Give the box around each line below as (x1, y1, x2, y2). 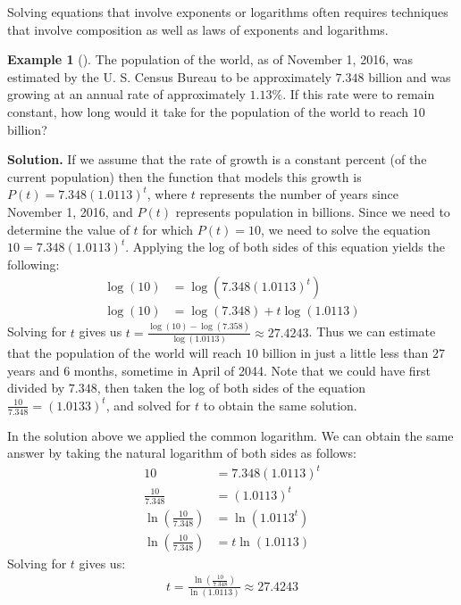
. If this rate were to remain (282, 85, 435, 104)
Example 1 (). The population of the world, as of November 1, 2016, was (7, 50, 413, 69)
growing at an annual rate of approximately (7, 85, 246, 104)
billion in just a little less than (262, 344, 429, 361)
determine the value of (7, 220, 130, 238)
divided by (7, 378, 65, 397)
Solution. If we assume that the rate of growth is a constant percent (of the (7, 150, 427, 169)
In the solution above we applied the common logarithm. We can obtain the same (7, 426, 454, 444)
